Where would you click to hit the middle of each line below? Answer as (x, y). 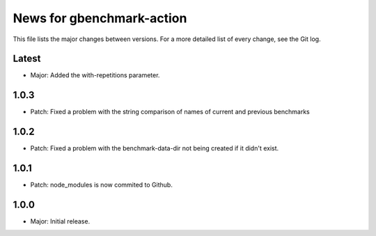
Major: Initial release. (60, 221)
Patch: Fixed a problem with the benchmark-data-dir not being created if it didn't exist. (155, 148)
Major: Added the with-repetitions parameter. (95, 75)
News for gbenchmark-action (100, 18)
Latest (27, 59)
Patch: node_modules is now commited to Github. (102, 185)
